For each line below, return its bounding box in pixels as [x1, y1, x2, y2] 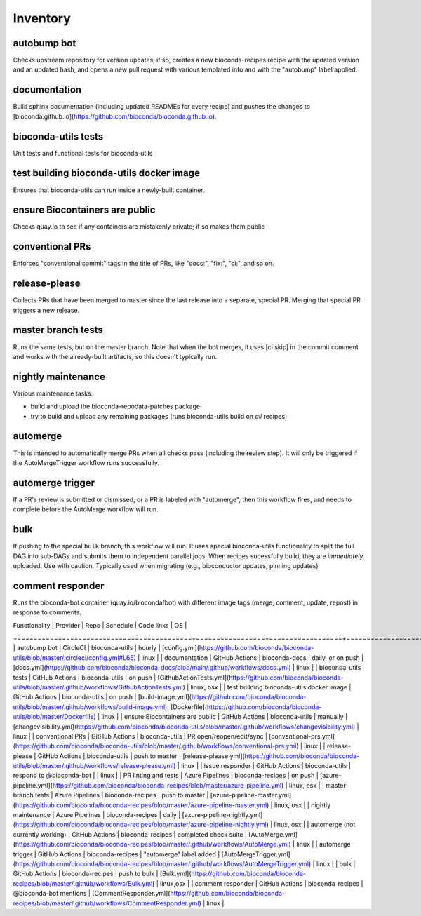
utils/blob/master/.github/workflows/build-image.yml [13, 702, 166, 711]
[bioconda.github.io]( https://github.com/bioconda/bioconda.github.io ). [13, 112, 217, 121]
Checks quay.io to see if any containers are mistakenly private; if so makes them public [13, 222, 265, 231]
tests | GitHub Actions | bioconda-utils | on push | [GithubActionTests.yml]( [13, 673, 229, 682]
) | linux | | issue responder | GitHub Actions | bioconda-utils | [173, 762, 351, 770]
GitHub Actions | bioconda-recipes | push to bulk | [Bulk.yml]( [13, 870, 192, 878]
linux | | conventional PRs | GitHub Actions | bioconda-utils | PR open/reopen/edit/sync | [13, 732, 268, 740]
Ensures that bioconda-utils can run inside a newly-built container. [13, 186, 205, 194]
